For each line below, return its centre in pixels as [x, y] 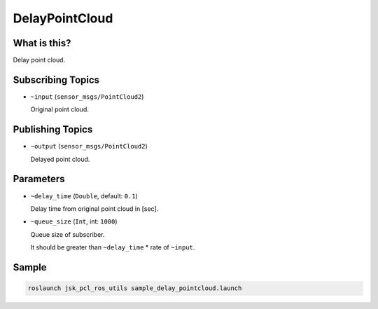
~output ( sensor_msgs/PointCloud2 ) [89, 146]
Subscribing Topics [56, 80]
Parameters [39, 179]
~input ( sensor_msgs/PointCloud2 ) [87, 96]
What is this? [42, 43]
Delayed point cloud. [60, 159]
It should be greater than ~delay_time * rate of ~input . [113, 247]
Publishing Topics [53, 130]
